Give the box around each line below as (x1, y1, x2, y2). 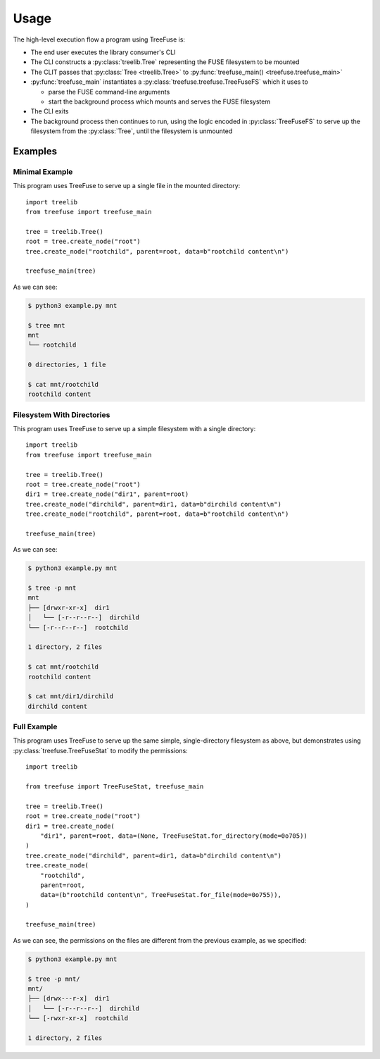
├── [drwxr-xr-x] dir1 (27, 603, 110, 612)
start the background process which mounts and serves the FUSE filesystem (48, 97, 271, 106)
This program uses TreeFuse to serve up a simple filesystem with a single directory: (13, 424, 256, 433)
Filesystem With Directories (13, 409, 110, 419)
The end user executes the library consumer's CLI (30, 48, 176, 56)
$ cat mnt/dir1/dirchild (27, 693, 114, 700)
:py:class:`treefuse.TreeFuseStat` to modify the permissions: (13, 746, 188, 755)
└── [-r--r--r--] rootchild (27, 624, 129, 631)
